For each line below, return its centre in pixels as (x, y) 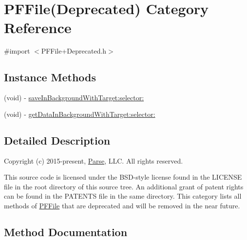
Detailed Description (57, 140)
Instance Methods (50, 77)
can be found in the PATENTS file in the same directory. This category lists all (123, 196)
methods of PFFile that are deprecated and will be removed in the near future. (122, 205)
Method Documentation (66, 231)
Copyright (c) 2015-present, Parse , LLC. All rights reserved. (94, 160)
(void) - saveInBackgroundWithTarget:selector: (74, 98)
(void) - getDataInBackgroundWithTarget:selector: (80, 114)
